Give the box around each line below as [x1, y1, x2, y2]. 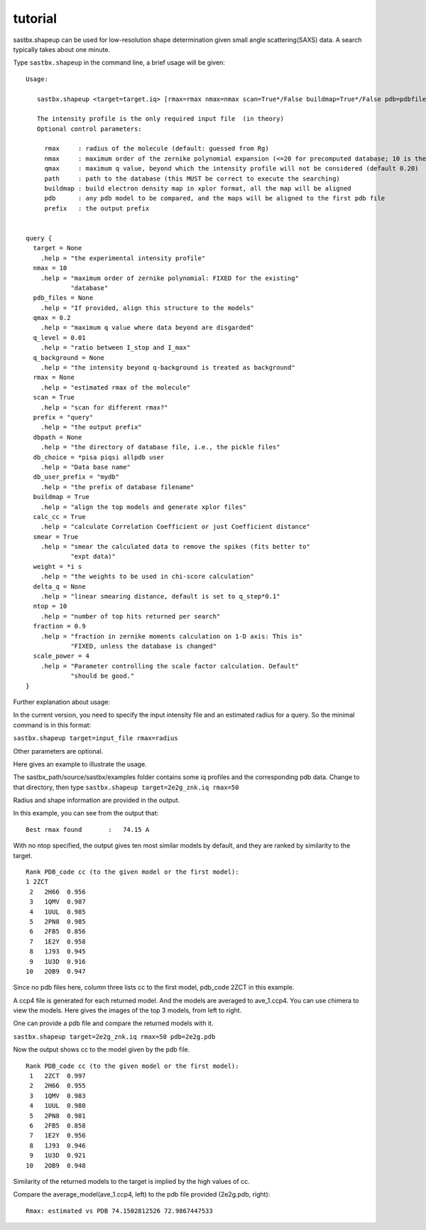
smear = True [33, 533, 79, 540]
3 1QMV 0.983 [29, 1091, 86, 1100]
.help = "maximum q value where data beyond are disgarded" [40, 323, 255, 332]
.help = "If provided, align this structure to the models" [40, 304, 255, 312]
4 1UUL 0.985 [29, 907, 86, 916]
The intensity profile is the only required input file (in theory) [36, 114, 284, 123]
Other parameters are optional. [13, 747, 104, 755]
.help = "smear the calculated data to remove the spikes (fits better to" [40, 542, 310, 551]
